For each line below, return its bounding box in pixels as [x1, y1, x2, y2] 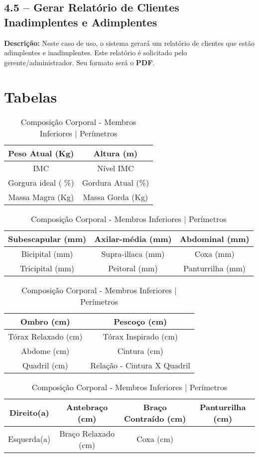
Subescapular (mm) [8, 232, 87, 244]
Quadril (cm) [22, 359, 68, 371]
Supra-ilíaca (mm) [101, 247, 165, 259]
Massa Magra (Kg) [8, 191, 74, 203]
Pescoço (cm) [114, 315, 167, 327]
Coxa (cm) [136, 433, 173, 445]
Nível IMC [97, 162, 134, 174]
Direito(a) [9, 407, 49, 418]
